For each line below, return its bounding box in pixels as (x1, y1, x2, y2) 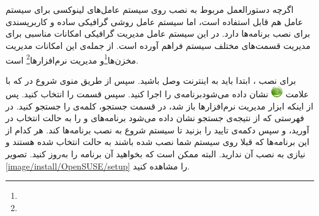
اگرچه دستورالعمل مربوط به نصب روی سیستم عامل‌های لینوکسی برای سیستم (6, 3, 294, 16)
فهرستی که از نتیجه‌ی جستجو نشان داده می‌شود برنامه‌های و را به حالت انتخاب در (6, 111, 304, 124)
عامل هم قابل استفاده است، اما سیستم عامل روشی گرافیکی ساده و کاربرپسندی (6, 15, 303, 28)
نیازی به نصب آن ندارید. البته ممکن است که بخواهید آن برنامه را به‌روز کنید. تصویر (6, 147, 306, 160)
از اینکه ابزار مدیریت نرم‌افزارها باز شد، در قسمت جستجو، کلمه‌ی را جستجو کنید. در (6, 99, 313, 112)
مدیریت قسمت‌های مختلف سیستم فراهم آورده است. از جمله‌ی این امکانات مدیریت (6, 39, 310, 51)
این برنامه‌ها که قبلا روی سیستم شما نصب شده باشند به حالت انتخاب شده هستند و (6, 135, 310, 148)
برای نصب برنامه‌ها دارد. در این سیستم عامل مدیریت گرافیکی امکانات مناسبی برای (6, 27, 310, 40)
